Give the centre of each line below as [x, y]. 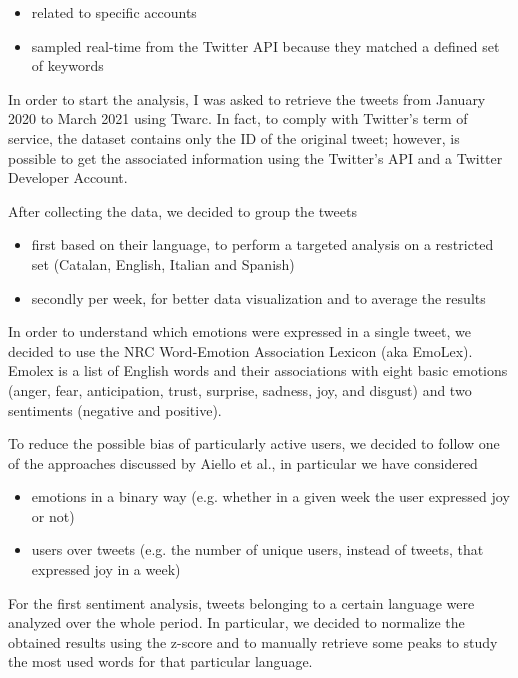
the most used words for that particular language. [160, 661]
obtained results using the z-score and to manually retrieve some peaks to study [253, 641]
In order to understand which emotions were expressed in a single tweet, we [239, 331]
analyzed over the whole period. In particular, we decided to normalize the [236, 622]
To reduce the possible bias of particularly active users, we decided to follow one [254, 443]
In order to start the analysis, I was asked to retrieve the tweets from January [247, 98]
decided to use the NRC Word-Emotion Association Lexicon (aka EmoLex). [240, 350]
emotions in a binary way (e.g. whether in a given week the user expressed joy [270, 496]
